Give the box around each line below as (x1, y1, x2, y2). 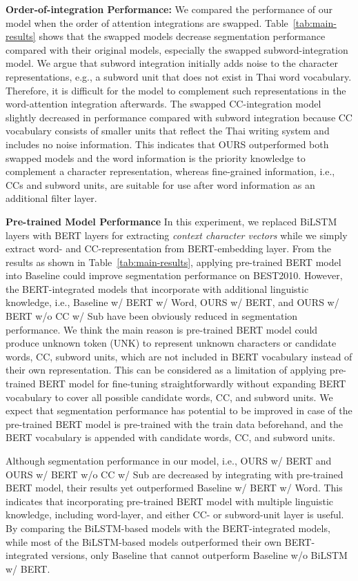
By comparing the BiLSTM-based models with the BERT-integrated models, (6, 520, 330, 535)
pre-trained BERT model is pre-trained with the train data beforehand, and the (6, 416, 344, 431)
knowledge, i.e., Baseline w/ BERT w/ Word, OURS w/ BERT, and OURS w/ (6, 295, 339, 309)
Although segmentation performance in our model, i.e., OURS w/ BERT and (6, 453, 332, 467)
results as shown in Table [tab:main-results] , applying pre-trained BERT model (6, 254, 341, 269)
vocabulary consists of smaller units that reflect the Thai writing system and (6, 123, 330, 138)
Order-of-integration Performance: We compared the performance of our (6, 2, 333, 16)
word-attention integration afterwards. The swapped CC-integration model (6, 96, 321, 111)
